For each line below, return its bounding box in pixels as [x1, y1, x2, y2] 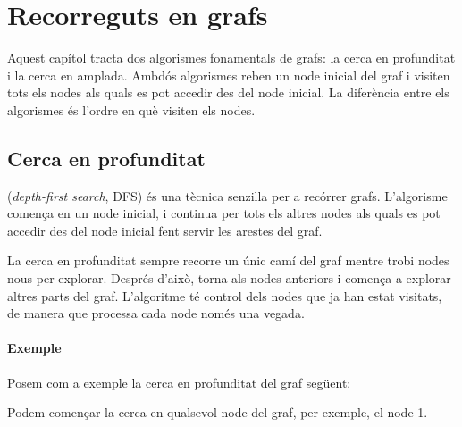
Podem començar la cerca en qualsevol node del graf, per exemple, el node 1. [7, 403, 428, 422]
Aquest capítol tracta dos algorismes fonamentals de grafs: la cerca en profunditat [7, 48, 456, 67]
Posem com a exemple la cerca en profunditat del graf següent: [7, 373, 351, 391]
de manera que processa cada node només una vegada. [7, 304, 305, 322]
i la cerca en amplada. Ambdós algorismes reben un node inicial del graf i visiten [7, 65, 450, 84]
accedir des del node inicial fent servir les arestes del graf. [7, 221, 323, 239]
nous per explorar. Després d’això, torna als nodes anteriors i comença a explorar [7, 269, 451, 288]
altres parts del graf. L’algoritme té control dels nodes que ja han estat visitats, [7, 286, 442, 305]
